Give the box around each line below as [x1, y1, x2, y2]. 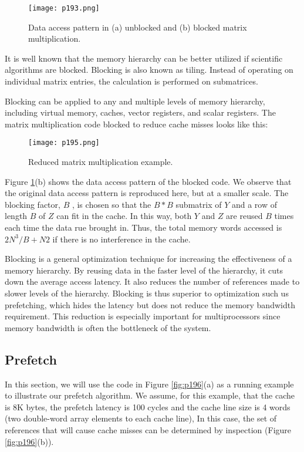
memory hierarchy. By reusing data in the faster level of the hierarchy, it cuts [5, 264, 283, 276]
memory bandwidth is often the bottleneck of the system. [5, 321, 211, 333]
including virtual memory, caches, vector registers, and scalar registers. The [5, 106, 276, 119]
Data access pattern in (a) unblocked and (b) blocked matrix [28, 21, 247, 33]
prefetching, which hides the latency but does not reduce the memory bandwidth [5, 298, 295, 311]
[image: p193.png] [28, 4, 100, 12]
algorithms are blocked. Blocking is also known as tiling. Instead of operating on [5, 63, 293, 76]
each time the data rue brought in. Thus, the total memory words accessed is [5, 221, 282, 234]
